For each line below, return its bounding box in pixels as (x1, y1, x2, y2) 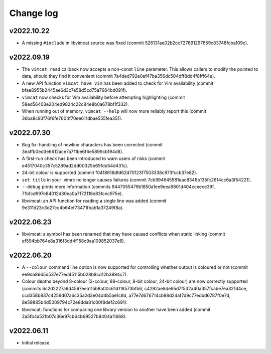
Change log (9, 8, 59, 19)
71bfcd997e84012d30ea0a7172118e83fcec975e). (22, 191, 123, 197)
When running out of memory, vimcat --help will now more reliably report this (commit (22, 108, 207, 114)
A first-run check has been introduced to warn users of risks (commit (22, 155, 165, 161)
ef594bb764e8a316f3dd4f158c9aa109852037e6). (22, 238, 125, 244)
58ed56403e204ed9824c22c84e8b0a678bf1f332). (22, 101, 129, 107)
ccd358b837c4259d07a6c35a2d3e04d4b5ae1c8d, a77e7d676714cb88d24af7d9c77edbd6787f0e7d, (22, 292, 231, 298)
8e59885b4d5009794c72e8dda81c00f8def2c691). (22, 299, 128, 305)
